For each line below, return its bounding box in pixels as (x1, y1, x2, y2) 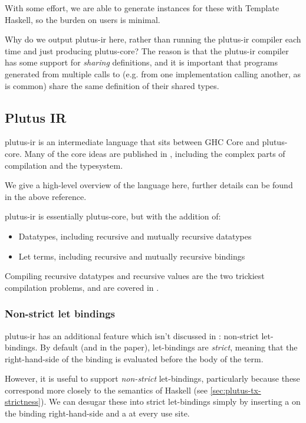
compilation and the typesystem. (5, 159, 123, 171)
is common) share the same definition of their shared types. (5, 79, 219, 91)
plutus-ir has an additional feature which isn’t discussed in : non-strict (5, 329, 259, 342)
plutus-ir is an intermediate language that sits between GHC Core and (5, 136, 259, 148)
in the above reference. (5, 190, 87, 202)
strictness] (5, 395, 41, 408)
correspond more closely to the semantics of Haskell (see (5, 383, 208, 396)
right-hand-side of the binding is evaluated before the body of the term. (5, 352, 264, 365)
